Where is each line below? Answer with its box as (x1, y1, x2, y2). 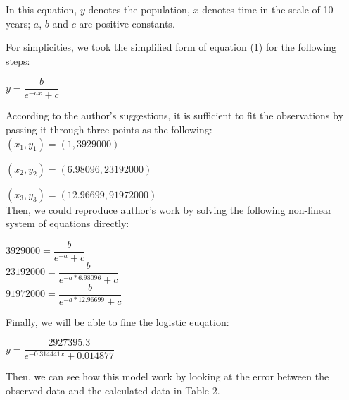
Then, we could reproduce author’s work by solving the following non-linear (6, 202, 332, 217)
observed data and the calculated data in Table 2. (6, 383, 220, 397)
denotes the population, (88, 2, 190, 16)
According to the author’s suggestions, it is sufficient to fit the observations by (6, 108, 343, 123)
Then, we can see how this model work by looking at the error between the (6, 369, 329, 384)
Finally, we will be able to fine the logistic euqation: (6, 314, 229, 329)
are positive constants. (79, 16, 175, 30)
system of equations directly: (6, 216, 129, 231)
